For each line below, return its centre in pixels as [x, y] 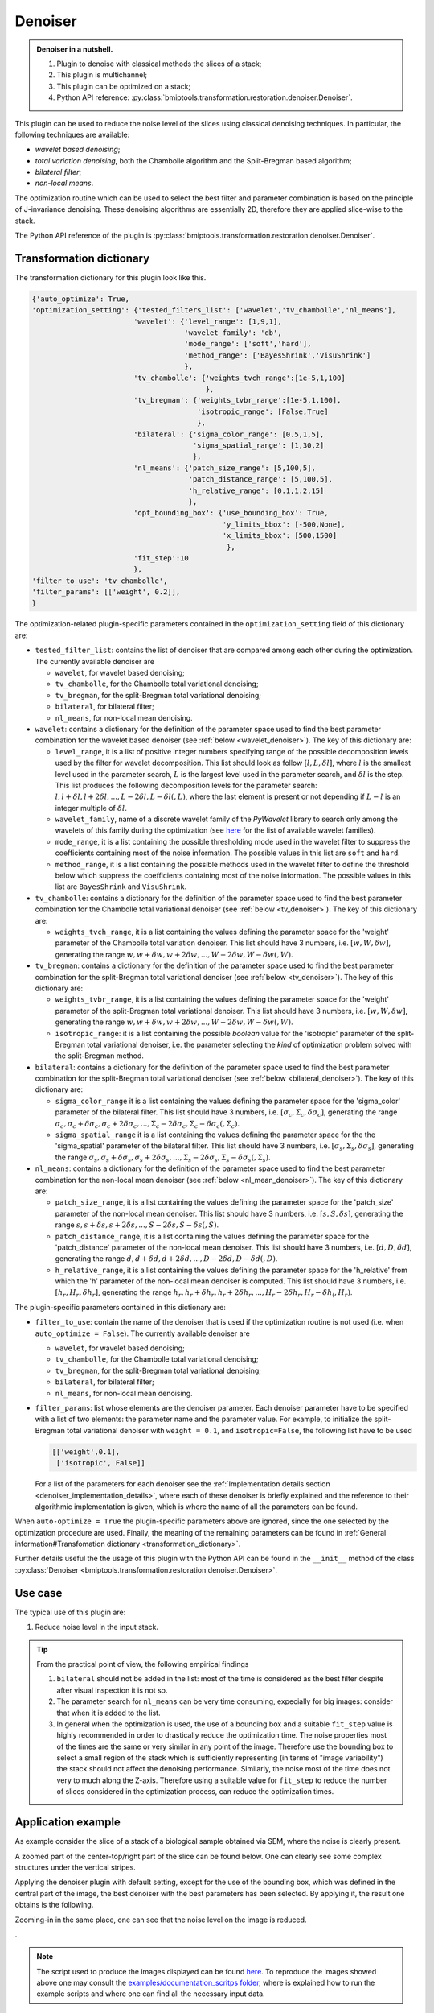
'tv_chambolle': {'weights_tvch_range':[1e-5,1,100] [239, 378]
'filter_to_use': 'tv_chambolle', [100, 581]
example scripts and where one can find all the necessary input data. [151, 1994]
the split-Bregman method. [100, 1056]
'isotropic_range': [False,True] [263, 411]
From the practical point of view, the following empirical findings [143, 1664]
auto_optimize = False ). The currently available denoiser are [143, 1333]
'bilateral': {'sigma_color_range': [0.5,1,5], [229, 434]
